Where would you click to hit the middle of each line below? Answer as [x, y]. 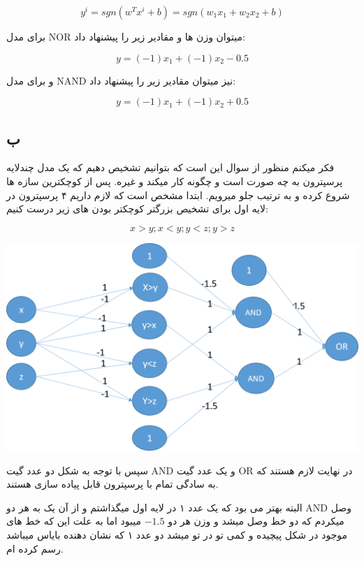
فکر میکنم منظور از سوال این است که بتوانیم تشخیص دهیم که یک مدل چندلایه [170, 167]
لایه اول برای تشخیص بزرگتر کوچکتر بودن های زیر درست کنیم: [137, 209]
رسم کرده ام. [35, 548]
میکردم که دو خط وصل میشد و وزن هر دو [256, 521]
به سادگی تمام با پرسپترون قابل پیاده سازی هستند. [112, 484]
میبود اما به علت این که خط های [74, 521]
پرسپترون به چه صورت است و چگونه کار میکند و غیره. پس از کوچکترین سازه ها [175, 181]
